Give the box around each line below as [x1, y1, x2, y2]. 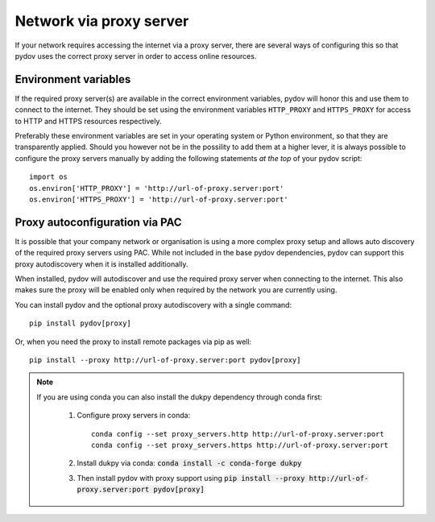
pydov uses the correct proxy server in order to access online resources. [14, 51, 257, 60]
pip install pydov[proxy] [29, 319, 132, 328]
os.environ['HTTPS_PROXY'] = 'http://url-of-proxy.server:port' [29, 194, 289, 204]
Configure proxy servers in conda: [77, 411, 191, 420]
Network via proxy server [14, 12, 189, 30]
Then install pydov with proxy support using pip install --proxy [77, 473, 305, 483]
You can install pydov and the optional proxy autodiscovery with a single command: [14, 300, 292, 309]
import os [29, 172, 68, 181]
